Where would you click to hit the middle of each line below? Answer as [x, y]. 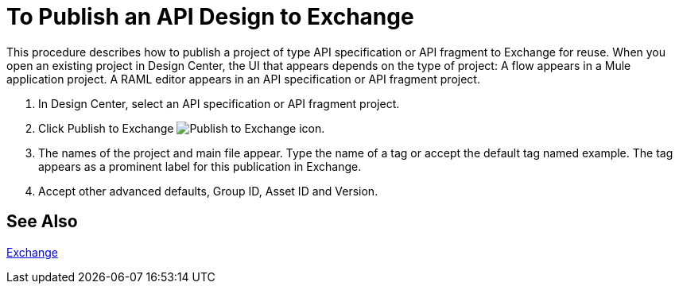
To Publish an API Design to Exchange [210, 17]
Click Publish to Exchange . [182, 128]
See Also [42, 222]
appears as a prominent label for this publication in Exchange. [200, 166]
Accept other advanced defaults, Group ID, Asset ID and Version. [208, 191]
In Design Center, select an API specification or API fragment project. [219, 103]
